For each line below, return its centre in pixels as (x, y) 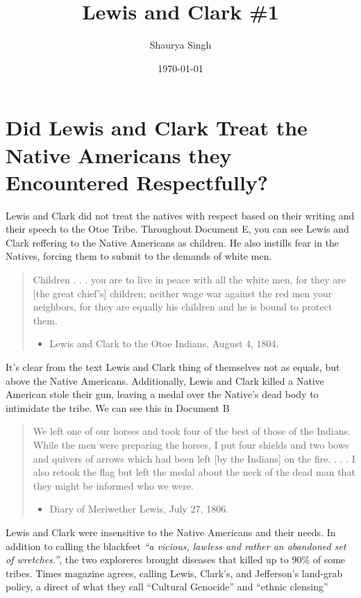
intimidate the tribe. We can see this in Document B (118, 407)
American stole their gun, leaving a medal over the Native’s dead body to (162, 394)
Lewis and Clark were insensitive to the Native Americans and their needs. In (171, 532)
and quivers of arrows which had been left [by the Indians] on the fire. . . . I (194, 458)
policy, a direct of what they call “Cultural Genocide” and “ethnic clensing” (167, 587)
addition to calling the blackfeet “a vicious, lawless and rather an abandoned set (176, 546)
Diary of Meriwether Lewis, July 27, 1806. (139, 509)
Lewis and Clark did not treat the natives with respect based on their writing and (180, 215)
